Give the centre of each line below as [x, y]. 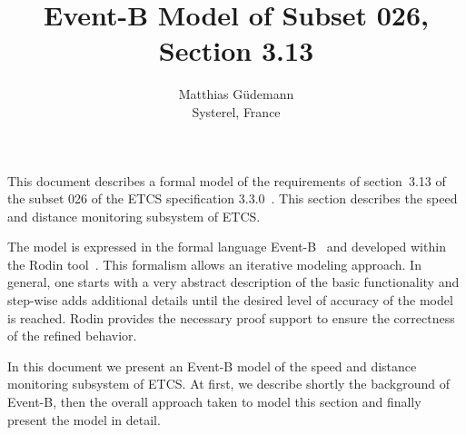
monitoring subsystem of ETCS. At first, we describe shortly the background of [228, 384]
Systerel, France [236, 111]
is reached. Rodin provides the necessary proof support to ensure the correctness [231, 317]
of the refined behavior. [72, 336]
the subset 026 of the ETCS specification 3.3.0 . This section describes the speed [233, 198]
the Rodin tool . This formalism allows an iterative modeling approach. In [214, 264]
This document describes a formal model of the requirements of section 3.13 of [227, 180]
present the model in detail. [84, 419]
